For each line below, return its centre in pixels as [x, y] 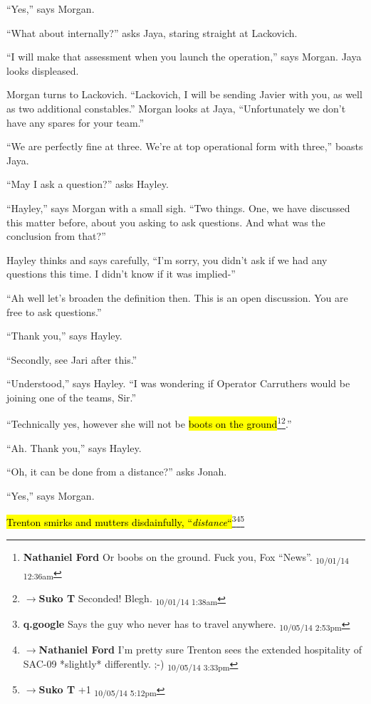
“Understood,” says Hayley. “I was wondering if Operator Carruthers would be [178, 383]
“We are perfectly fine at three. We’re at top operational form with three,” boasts [185, 146]
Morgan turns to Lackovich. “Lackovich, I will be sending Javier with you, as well [184, 94]
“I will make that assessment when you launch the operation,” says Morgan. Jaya [184, 57]
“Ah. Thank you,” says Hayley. [74, 447]
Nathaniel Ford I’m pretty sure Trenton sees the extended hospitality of [200, 650]
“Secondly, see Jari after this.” [72, 359]
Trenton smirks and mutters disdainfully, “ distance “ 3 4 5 [126, 521]
